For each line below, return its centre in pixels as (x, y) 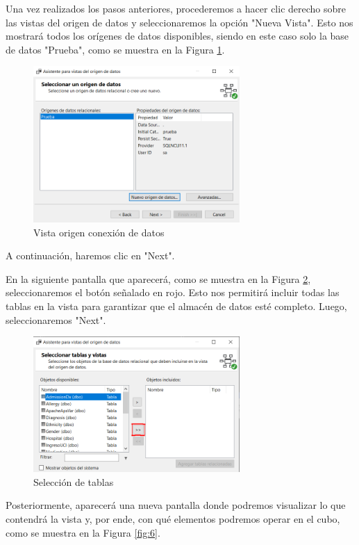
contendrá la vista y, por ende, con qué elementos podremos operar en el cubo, (173, 519)
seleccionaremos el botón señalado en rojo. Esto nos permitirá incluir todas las (173, 292)
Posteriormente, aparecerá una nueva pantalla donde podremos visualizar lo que (176, 505)
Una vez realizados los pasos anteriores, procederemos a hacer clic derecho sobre (176, 8)
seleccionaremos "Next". (56, 319)
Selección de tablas (74, 481)
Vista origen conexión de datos (99, 232)
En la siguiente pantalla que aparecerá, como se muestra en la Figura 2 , (158, 278)
